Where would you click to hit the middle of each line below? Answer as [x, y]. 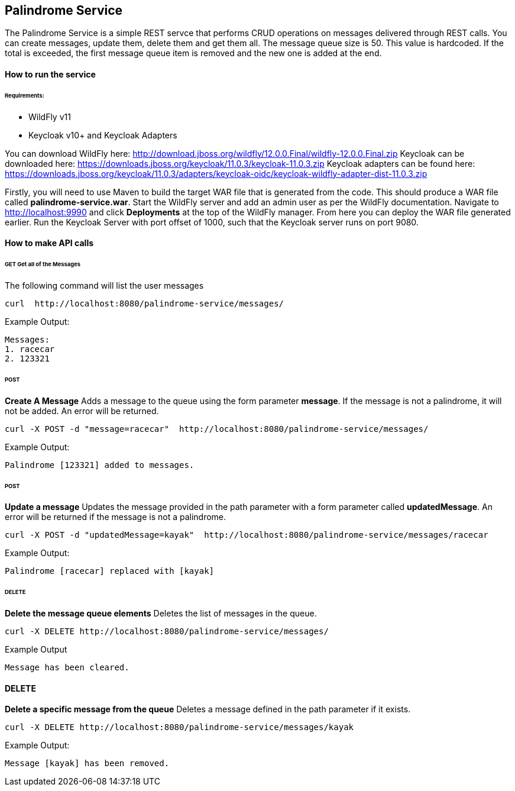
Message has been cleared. [67, 668]
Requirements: [25, 95]
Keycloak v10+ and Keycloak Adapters [103, 135]
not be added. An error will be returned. [82, 411]
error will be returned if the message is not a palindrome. [116, 517]
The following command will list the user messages [104, 286]
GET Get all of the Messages [43, 264]
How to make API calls [49, 243]
